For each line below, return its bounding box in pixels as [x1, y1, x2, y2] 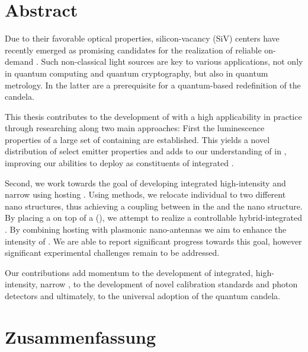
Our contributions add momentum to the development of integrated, [5, 266, 254, 278]
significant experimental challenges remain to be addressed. [5, 246, 220, 259]
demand [5, 55, 34, 68]
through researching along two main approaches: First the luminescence [5, 122, 265, 134]
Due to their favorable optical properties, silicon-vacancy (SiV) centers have [5, 32, 280, 45]
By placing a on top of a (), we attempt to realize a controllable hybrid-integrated [5, 211, 303, 224]
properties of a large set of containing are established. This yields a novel [5, 133, 270, 145]
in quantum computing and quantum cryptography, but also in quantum [5, 66, 268, 79]
